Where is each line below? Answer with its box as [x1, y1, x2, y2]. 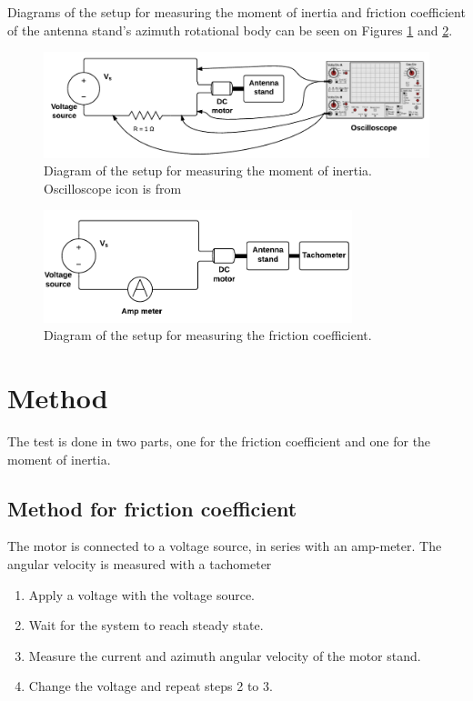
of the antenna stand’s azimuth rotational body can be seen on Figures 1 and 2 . [7, 20, 453, 39]
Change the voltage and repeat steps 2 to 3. [28, 676, 273, 696]
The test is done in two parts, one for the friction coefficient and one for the [7, 431, 431, 450]
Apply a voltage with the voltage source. [28, 585, 256, 604]
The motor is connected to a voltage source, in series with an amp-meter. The [7, 536, 442, 556]
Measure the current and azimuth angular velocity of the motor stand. [28, 646, 421, 665]
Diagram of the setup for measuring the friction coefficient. [44, 325, 372, 345]
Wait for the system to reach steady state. [28, 616, 264, 635]
